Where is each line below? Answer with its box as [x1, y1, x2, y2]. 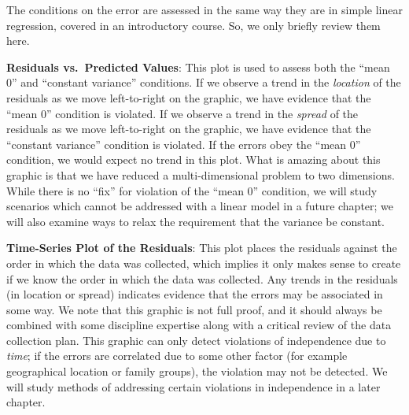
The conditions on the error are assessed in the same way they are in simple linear [6, 2, 403, 17]
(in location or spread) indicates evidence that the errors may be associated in [6, 286, 383, 302]
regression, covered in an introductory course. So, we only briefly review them [6, 17, 381, 33]
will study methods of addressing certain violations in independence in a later [6, 378, 381, 395]
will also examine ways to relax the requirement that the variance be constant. [6, 213, 385, 229]
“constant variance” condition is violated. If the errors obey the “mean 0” [6, 135, 361, 152]
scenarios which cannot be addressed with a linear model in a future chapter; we [6, 198, 394, 214]
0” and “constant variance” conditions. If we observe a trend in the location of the [6, 74, 401, 91]
